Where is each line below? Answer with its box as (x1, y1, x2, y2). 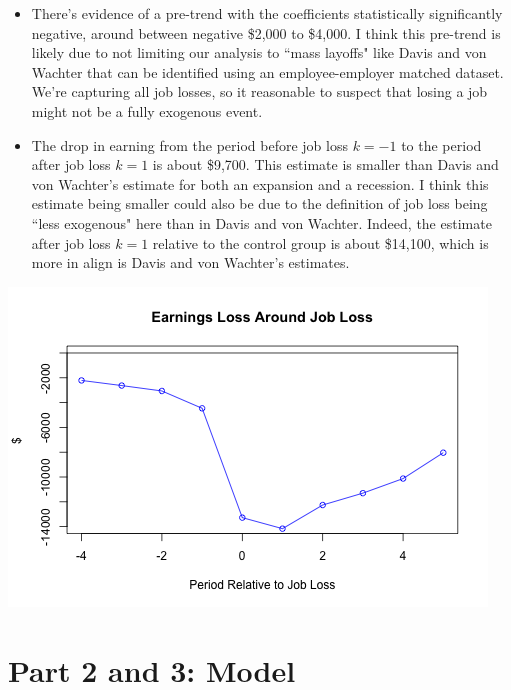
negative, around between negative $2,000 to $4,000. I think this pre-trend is (31, 22, 501, 43)
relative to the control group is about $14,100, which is (152, 232, 489, 253)
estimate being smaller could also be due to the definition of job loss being (31, 193, 488, 214)
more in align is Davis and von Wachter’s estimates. (31, 252, 350, 273)
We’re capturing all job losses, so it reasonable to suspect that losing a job (31, 81, 488, 102)
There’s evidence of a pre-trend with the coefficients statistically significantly (31, 3, 503, 23)
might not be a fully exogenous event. (31, 100, 263, 121)
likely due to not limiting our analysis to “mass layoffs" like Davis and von (31, 42, 487, 63)
